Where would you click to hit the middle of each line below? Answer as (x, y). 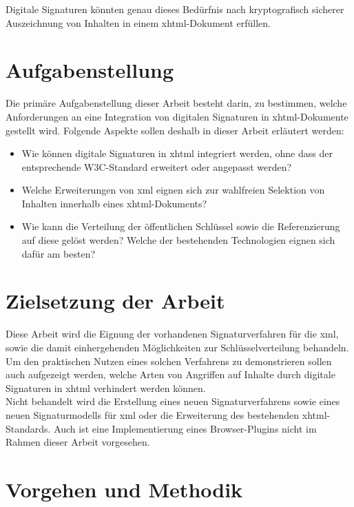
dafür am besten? (59, 253)
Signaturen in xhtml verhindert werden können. (106, 387)
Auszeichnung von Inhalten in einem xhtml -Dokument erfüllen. (138, 22)
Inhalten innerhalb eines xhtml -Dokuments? (114, 203)
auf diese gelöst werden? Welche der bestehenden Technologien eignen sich (178, 240)
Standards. (28, 428)
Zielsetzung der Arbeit (115, 301)
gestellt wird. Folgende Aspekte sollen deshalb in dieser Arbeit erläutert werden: (175, 130)
